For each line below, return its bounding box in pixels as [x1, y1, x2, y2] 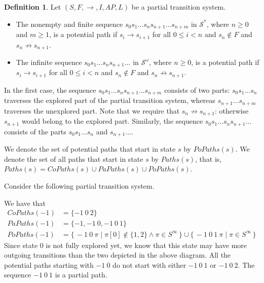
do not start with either [112, 259, 186, 270]
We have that [4, 197, 46, 208]
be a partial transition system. [131, 2, 226, 12]
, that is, [195, 153, 222, 164]
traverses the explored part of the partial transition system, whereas [4, 95, 215, 105]
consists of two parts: [164, 84, 230, 95]
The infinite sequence [16, 56, 82, 67]
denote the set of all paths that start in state [4, 153, 143, 164]
